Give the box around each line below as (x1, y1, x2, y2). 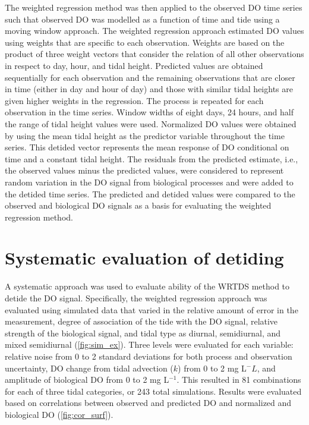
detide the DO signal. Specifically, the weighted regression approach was (5, 292, 267, 304)
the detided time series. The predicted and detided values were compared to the (5, 187, 295, 200)
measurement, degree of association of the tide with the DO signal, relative (5, 315, 278, 328)
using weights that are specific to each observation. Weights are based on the (5, 36, 285, 48)
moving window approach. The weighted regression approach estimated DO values (5, 24, 304, 37)
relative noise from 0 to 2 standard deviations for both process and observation (5, 350, 292, 362)
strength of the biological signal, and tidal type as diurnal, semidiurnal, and (5, 326, 281, 339)
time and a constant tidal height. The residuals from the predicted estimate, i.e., (5, 152, 298, 165)
